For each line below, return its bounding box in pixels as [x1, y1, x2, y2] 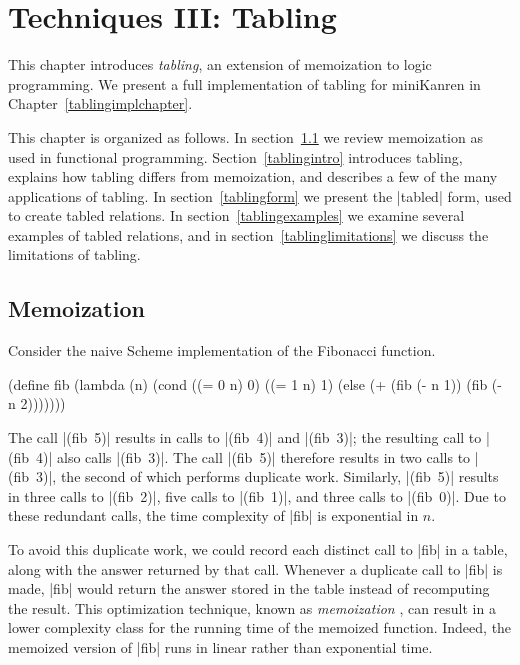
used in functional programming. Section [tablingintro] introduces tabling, [8, 146, 463, 167]
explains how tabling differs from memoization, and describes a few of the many [8, 166, 498, 187]
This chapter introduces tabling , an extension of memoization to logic [8, 54, 432, 75]
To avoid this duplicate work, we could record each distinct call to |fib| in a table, [8, 539, 508, 560]
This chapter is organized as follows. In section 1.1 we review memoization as [8, 126, 483, 147]
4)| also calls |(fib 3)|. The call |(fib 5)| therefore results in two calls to [36, 446, 471, 467]
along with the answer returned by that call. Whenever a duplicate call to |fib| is [8, 558, 503, 579]
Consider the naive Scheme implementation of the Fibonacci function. [8, 340, 436, 361]
